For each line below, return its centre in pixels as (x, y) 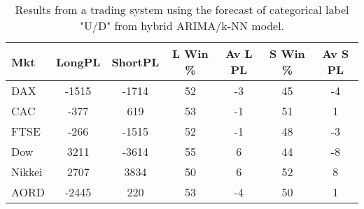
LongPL (78, 62)
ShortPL (135, 62)
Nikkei (27, 172)
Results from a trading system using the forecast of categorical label (182, 9)
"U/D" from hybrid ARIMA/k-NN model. (182, 26)
